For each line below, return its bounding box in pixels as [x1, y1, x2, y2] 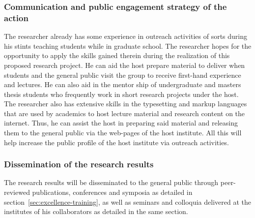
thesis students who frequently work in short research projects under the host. [4, 89, 239, 99]
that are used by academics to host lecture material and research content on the [4, 108, 245, 118]
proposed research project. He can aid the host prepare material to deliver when [4, 60, 245, 70]
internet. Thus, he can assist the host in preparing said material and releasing [4, 118, 238, 128]
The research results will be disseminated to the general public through [4, 177, 219, 187]
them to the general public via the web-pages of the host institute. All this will [4, 127, 242, 138]
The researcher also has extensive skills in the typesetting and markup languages [4, 98, 247, 109]
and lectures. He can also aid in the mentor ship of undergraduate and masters [4, 79, 241, 90]
